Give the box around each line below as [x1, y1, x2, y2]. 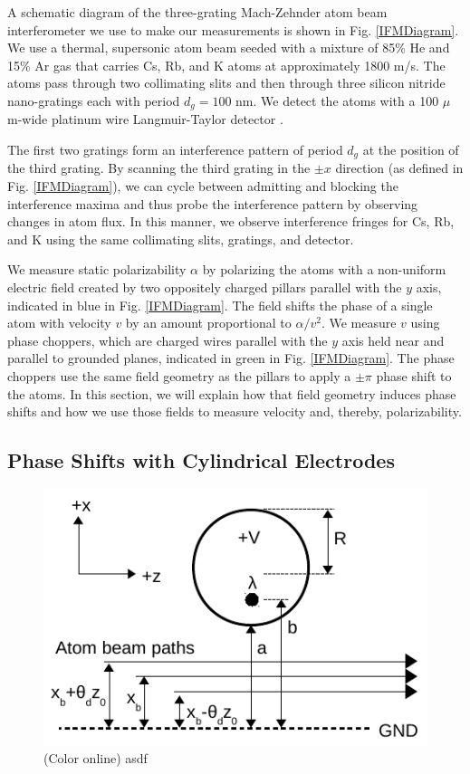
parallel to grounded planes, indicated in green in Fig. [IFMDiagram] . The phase [7, 349, 455, 368]
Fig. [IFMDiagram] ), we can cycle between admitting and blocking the [7, 177, 398, 196]
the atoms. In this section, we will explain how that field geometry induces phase [7, 384, 456, 403]
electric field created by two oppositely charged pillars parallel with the [7, 278, 402, 297]
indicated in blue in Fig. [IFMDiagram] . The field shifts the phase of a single [7, 295, 433, 314]
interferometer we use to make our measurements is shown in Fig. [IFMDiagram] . [7, 20, 459, 39]
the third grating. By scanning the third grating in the [7, 158, 311, 177]
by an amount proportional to [125, 313, 292, 332]
